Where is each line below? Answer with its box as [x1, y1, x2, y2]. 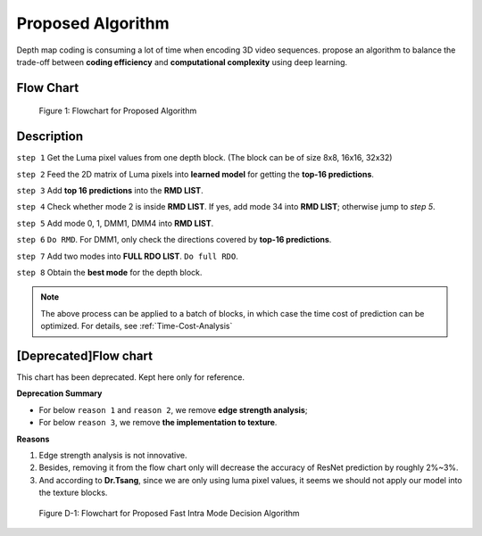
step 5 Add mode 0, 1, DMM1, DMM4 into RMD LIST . [16, 218, 214, 228]
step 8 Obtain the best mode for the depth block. [16, 267, 203, 277]
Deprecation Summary [16, 388, 103, 399]
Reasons [16, 433, 50, 444]
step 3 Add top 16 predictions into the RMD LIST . [16, 186, 204, 196]
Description [16, 129, 84, 144]
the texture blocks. [38, 487, 108, 499]
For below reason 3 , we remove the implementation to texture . [38, 417, 278, 428]
